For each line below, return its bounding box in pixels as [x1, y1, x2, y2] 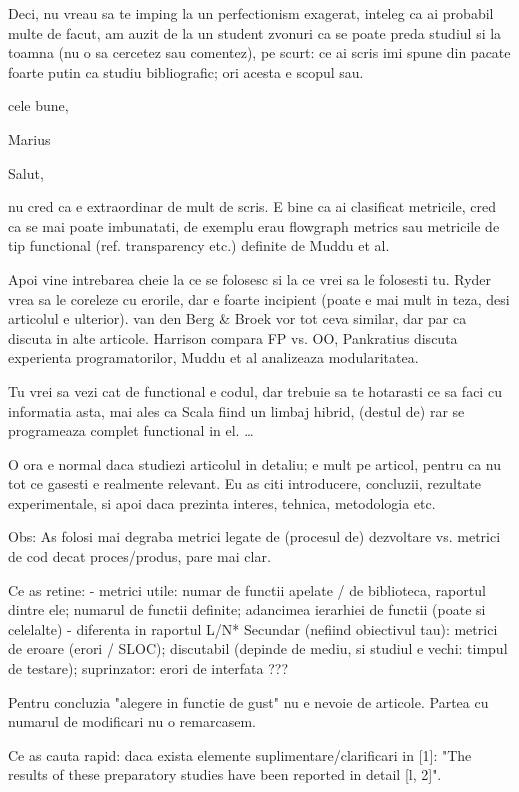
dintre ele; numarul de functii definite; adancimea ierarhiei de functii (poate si [8, 599, 486, 620]
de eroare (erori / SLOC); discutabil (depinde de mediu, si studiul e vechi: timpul [8, 638, 508, 659]
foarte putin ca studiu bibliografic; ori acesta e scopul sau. [8, 61, 364, 82]
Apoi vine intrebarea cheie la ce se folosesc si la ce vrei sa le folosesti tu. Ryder [8, 268, 492, 289]
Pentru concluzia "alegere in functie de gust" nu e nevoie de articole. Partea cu [8, 691, 489, 712]
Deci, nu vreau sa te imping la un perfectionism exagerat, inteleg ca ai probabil [8, 3, 494, 23]
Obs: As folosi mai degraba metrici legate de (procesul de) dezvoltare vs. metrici [8, 526, 501, 547]
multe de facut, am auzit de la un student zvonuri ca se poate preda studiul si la [8, 22, 502, 43]
